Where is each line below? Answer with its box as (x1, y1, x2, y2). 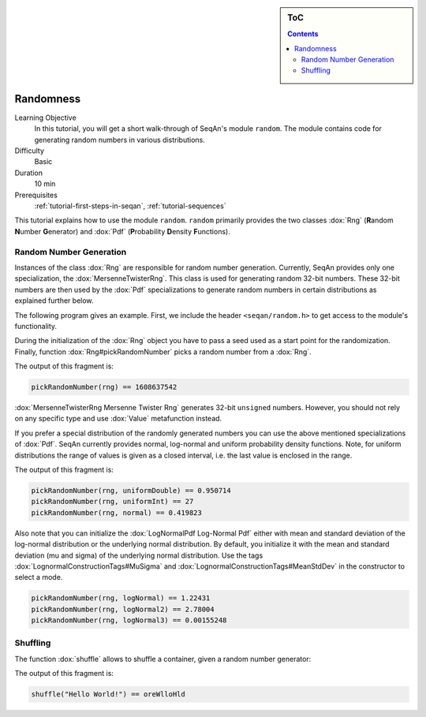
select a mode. (14, 573, 63, 582)
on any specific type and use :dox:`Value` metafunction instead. (14, 414, 222, 424)
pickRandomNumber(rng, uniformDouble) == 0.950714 (31, 486, 232, 495)
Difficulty (14, 146, 45, 155)
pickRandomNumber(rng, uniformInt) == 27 (31, 497, 194, 506)
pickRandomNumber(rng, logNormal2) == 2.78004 (31, 604, 215, 614)
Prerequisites (14, 190, 58, 200)
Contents (287, 29, 319, 39)
